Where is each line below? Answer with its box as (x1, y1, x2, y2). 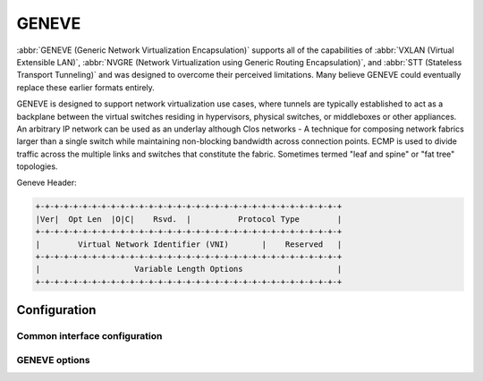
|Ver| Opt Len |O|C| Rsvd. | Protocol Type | (35, 214, 343, 224)
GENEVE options (16, 353, 90, 366)
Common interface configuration (16, 330, 163, 343)
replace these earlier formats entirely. (16, 81, 156, 93)
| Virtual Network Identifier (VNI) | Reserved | (35, 239, 343, 250)
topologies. (16, 161, 58, 172)
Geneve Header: (16, 177, 78, 188)
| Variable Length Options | (35, 264, 343, 275)
